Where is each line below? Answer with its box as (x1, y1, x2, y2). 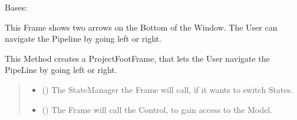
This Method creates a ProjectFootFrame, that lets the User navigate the (5, 52, 270, 64)
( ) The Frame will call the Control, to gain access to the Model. (42, 103, 273, 115)
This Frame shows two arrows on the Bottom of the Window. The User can (5, 21, 278, 33)
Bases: (5, 1, 28, 13)
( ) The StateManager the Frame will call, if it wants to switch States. (42, 83, 293, 95)
